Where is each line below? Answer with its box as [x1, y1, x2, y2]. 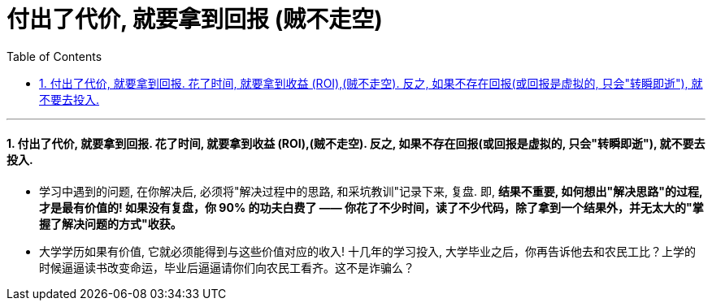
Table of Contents [7, 49, 102, 63]
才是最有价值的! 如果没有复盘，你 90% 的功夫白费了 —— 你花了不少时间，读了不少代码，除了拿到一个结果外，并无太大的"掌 [39, 200, 704, 214]
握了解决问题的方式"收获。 [39, 216, 182, 231]
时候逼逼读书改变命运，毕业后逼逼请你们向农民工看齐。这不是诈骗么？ [39, 260, 415, 275]
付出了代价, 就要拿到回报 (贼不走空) [7, 6, 383, 33]
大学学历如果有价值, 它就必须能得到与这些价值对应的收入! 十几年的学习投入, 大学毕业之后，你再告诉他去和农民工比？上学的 [39, 244, 696, 258]
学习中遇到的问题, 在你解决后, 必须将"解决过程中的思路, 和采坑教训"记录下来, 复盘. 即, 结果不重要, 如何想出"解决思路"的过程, [39, 184, 703, 198]
